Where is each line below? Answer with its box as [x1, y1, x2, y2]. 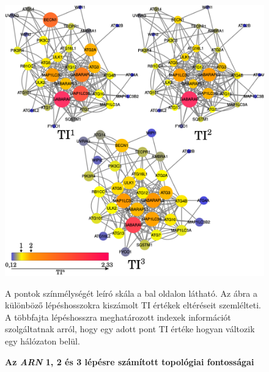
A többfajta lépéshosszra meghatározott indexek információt [5, 310, 231, 323]
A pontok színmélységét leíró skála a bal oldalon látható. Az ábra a [5, 286, 257, 299]
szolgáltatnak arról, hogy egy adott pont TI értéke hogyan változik [5, 322, 255, 335]
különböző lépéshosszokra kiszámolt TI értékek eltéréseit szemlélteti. [5, 299, 261, 311]
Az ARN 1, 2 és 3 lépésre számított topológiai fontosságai [5, 355, 254, 368]
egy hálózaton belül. [5, 335, 80, 347]
